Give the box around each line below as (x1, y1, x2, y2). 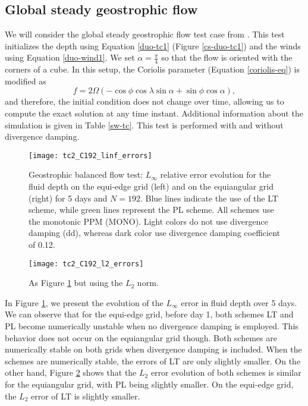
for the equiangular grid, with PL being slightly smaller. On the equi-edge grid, (5, 378, 294, 390)
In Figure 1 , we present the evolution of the (5, 296, 164, 309)
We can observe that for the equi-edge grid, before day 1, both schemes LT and (5, 308, 294, 320)
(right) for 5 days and (29, 191, 108, 204)
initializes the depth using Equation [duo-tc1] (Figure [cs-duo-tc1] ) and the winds (5, 39, 301, 52)
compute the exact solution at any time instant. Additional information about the (5, 107, 303, 119)
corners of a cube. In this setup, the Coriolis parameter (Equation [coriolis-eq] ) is (5, 63, 300, 75)
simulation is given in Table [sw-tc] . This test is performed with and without (5, 118, 284, 131)
